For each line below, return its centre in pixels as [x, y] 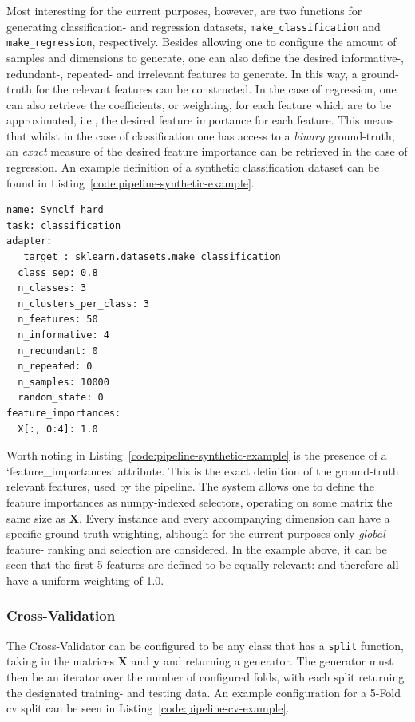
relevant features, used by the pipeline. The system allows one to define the [190, 486]
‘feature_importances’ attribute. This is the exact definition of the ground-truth [203, 470]
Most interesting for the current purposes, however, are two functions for [184, 10]
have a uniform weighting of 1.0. [85, 580]
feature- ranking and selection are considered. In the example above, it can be [197, 548]
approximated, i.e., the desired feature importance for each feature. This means [200, 120]
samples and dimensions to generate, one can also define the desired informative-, [205, 57]
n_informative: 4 [63, 335]
